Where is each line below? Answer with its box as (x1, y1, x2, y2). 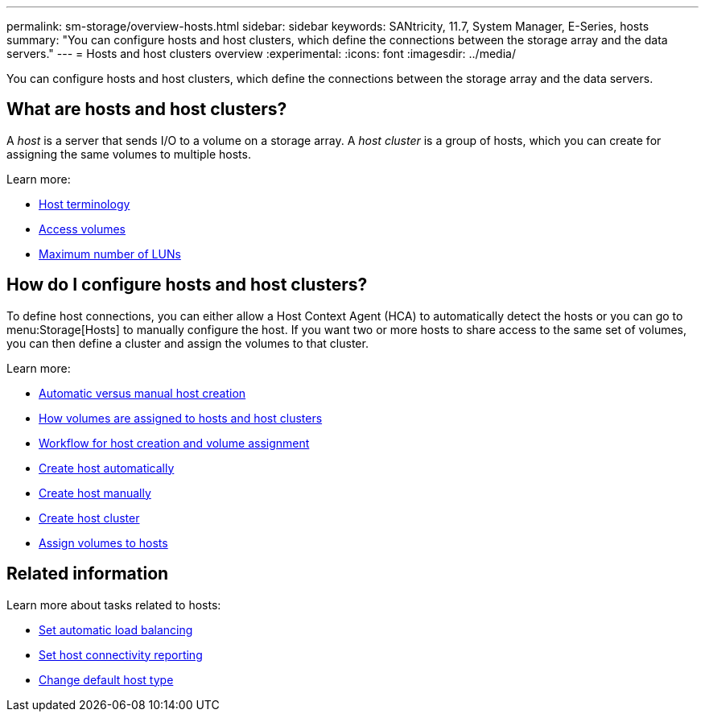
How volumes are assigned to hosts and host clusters (39, 411, 323, 425)
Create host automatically (39, 460, 175, 475)
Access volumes (39, 221, 126, 236)
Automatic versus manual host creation (39, 386, 246, 400)
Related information (6, 563, 169, 584)
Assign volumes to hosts (39, 535, 168, 550)
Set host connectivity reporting (39, 647, 203, 662)
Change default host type (39, 672, 174, 687)
